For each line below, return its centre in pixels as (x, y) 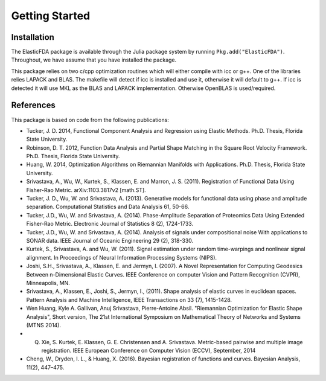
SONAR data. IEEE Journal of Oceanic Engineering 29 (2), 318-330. (110, 241)
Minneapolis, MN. (48, 283)
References (33, 105)
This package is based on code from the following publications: (90, 120)
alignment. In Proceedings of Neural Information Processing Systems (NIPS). (122, 257)
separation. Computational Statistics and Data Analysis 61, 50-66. (108, 207)
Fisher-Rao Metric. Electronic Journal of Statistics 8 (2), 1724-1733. (110, 224)
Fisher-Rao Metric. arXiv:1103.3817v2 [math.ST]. (86, 190)
